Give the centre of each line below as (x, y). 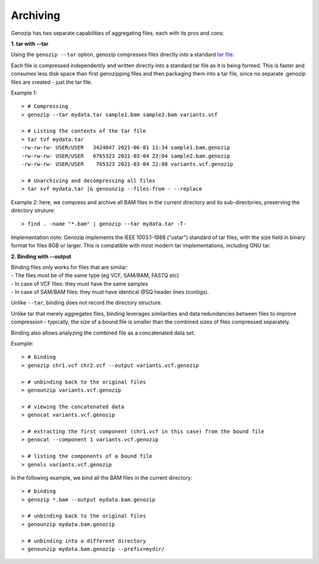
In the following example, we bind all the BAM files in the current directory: (102, 477)
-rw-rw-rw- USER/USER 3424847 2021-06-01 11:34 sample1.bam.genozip (126, 148)
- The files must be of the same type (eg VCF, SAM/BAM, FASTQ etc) (95, 276)
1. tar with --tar (30, 44)
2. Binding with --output (41, 256)
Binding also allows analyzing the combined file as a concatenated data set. (103, 333)
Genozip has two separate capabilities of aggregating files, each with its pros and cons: (118, 33)
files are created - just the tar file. (52, 82)
